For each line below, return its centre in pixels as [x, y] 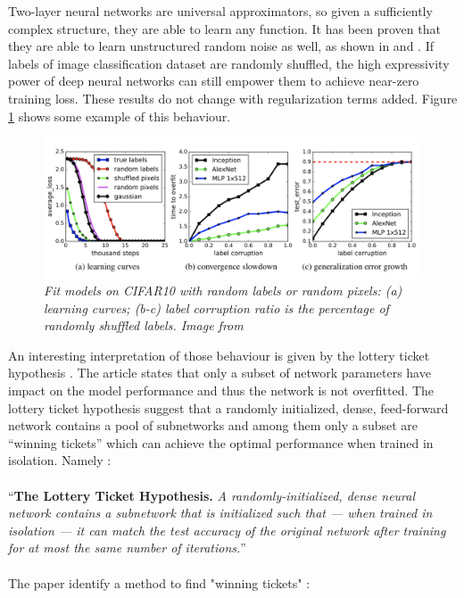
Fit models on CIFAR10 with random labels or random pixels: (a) [223, 291]
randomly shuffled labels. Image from [144, 325]
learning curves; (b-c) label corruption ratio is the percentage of [216, 307]
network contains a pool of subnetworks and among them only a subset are [213, 425]
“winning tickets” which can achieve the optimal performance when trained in [221, 442]
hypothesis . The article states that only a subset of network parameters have [220, 373]
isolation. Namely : [60, 460]
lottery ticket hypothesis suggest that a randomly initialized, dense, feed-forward [228, 407]
